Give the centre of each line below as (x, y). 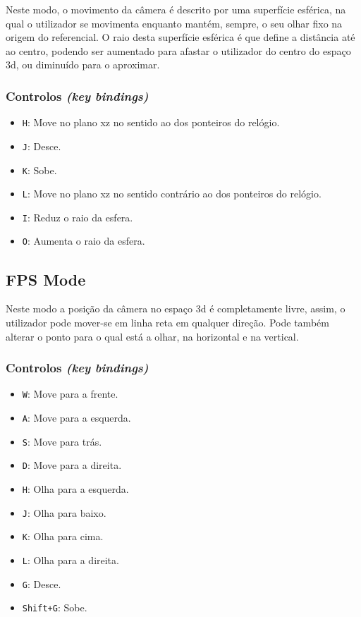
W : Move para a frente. (70, 394)
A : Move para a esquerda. (77, 417)
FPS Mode (46, 279)
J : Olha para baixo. (64, 512)
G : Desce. (42, 584)
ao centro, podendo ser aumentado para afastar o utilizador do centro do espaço (178, 50)
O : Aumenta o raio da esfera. (84, 241)
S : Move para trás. (62, 441)
